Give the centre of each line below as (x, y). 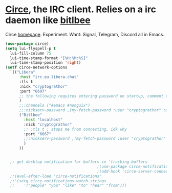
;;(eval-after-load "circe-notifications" (56, 176)
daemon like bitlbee (48, 20)
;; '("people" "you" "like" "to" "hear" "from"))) (68, 186)
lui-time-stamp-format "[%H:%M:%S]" (49, 58)
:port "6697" (33, 91)
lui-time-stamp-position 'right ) (46, 63)
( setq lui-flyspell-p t (31, 49)
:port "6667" (38, 134)
